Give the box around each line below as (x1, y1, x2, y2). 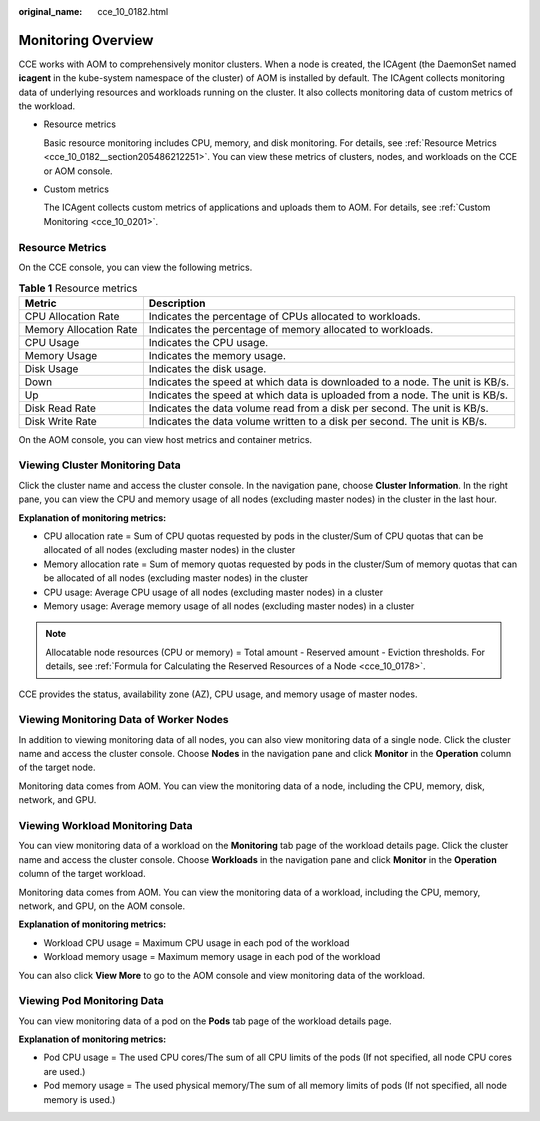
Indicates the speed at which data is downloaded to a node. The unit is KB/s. (148, 375, 510, 389)
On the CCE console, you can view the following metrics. (18, 261, 253, 273)
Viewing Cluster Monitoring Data (18, 458, 182, 472)
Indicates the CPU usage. (148, 335, 269, 349)
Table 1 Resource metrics (18, 281, 138, 295)
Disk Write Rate (24, 414, 97, 428)
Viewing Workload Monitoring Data (18, 819, 194, 833)
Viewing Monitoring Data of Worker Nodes (18, 713, 229, 727)
